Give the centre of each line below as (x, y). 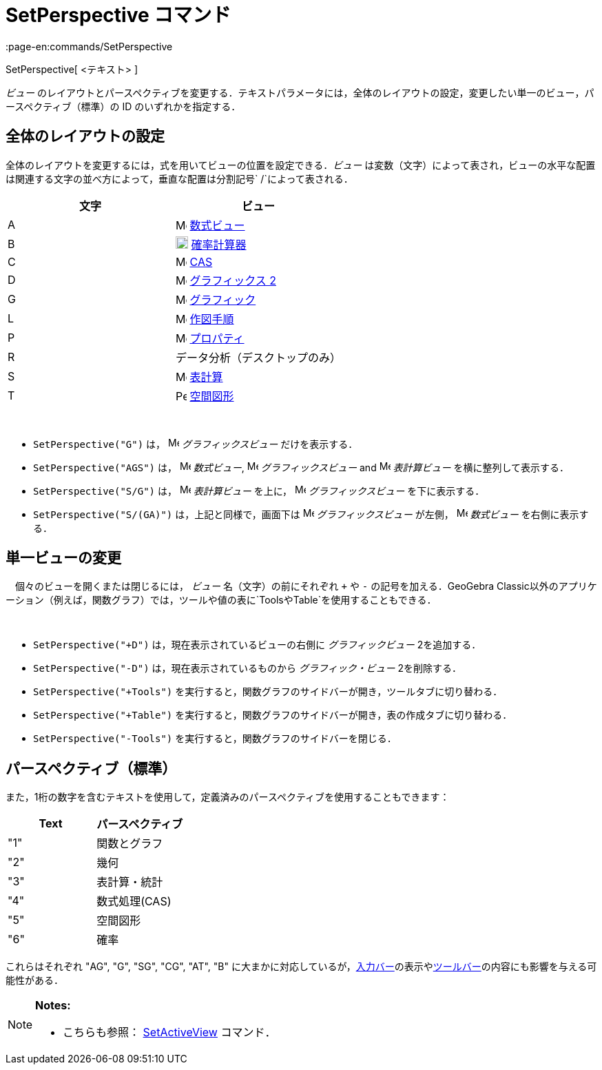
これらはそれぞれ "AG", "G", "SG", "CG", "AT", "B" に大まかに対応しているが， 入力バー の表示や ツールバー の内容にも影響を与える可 (301, 967)
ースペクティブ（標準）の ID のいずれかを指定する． (123, 106)
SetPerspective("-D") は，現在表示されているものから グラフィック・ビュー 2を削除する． (247, 668)
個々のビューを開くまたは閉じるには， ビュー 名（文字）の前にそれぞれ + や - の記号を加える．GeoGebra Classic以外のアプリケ (306, 586)
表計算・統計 (130, 882)
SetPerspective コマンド (118, 15)
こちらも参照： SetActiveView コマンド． (169, 1032)
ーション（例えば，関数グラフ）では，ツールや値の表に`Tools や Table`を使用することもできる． (221, 600)
